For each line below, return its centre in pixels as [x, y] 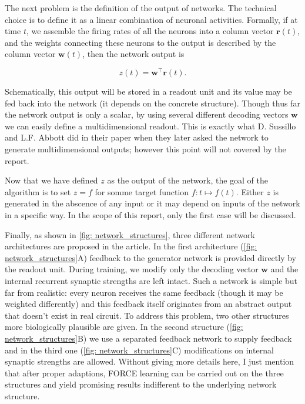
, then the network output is [133, 54]
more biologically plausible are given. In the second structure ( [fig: [124, 327]
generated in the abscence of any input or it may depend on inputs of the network [152, 203]
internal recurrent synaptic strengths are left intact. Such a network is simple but [151, 280]
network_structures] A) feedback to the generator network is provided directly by [151, 257]
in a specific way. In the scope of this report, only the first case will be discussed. [150, 214]
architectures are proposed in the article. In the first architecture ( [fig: [131, 246]
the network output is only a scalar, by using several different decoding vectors [147, 114]
